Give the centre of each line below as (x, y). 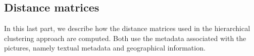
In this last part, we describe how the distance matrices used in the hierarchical (127, 28)
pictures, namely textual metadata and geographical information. (105, 48)
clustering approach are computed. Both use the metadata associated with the (125, 38)
